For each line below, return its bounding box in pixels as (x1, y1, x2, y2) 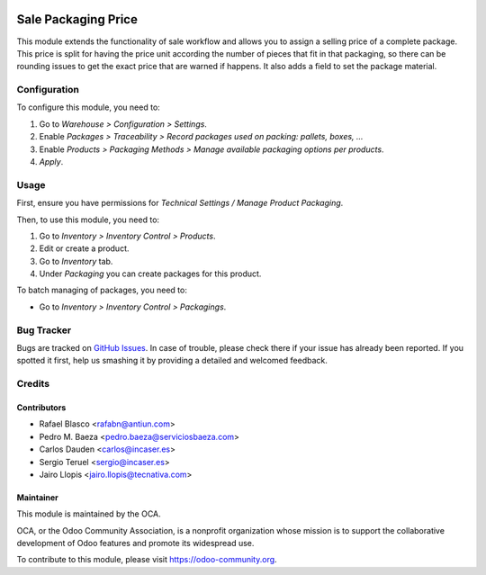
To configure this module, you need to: (16, 102, 161, 112)
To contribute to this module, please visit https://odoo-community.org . (16, 554, 278, 565)
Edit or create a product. (39, 243, 130, 254)
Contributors (16, 401, 67, 413)
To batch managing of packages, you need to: (16, 284, 188, 296)
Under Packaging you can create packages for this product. (39, 268, 262, 279)
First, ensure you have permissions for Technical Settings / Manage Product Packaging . (16, 198, 344, 209)
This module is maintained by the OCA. (16, 508, 161, 519)
